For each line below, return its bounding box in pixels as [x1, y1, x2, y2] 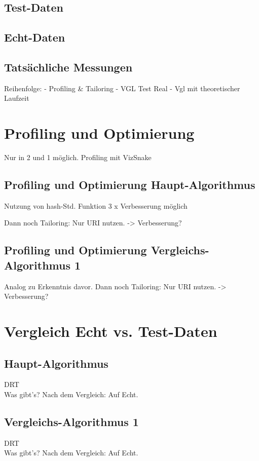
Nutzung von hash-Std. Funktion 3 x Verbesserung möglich [4, 200, 188, 211]
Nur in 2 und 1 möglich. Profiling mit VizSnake [4, 152, 152, 163]
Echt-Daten [4, 29, 65, 45]
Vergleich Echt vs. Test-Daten [4, 321, 217, 341]
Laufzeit [4, 93, 29, 103]
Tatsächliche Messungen [4, 59, 133, 74]
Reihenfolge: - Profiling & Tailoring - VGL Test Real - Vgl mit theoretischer [4, 83, 240, 93]
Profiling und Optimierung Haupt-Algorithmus [4, 177, 255, 193]
